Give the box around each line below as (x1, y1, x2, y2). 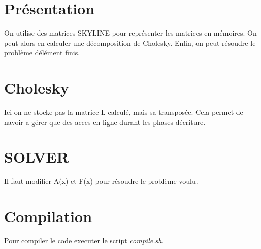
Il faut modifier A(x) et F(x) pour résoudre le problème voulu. (4, 176, 198, 186)
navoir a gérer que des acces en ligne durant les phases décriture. (4, 116, 206, 127)
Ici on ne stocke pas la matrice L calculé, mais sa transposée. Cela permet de (4, 107, 243, 117)
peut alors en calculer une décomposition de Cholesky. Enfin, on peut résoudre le (4, 37, 256, 48)
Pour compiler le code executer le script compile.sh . (4, 235, 164, 246)
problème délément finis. (4, 47, 80, 58)
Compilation (4, 206, 92, 227)
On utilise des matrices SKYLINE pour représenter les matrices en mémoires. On (4, 27, 257, 38)
